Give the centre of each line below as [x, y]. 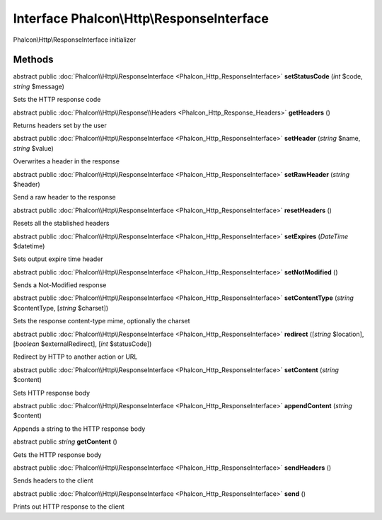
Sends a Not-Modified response [60, 285]
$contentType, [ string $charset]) [61, 308]
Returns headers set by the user [60, 126]
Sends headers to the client [53, 480]
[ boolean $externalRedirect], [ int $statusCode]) [82, 344]
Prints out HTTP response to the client [69, 507]
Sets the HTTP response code [57, 100]
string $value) [34, 148]
